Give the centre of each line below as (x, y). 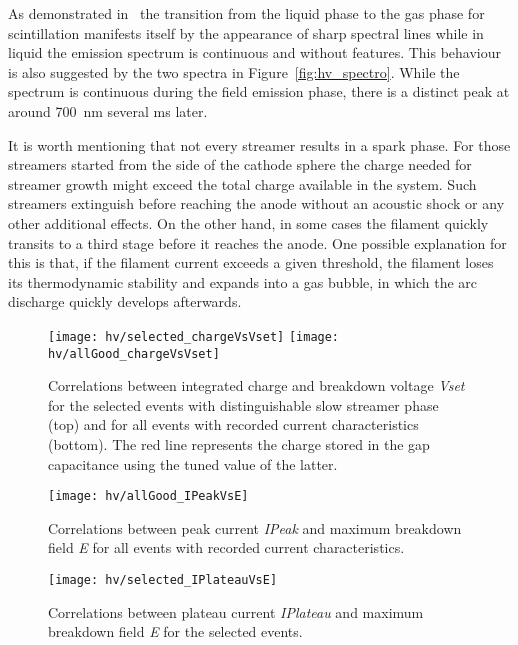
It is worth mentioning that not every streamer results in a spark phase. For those (259, 144)
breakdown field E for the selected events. (175, 631)
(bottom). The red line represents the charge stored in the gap (239, 444)
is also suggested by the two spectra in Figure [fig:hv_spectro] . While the (234, 71)
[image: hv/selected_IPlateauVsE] (163, 580)
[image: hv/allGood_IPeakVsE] (148, 496)
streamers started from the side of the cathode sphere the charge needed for (240, 164)
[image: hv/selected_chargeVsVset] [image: (194, 336)
